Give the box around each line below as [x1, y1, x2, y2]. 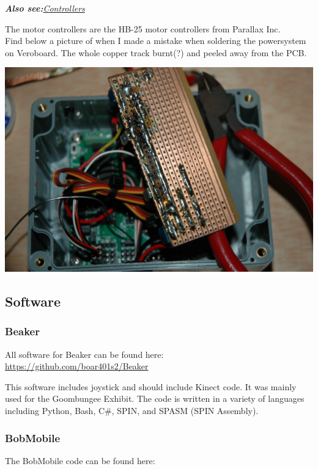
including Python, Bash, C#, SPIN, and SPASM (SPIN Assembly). [5, 404, 259, 417]
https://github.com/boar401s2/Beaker [5, 360, 149, 373]
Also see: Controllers [5, 2, 85, 14]
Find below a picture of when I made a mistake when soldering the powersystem [5, 34, 306, 47]
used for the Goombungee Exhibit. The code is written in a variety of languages [5, 392, 305, 405]
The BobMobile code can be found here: [5, 454, 155, 467]
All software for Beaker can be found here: [5, 347, 164, 360]
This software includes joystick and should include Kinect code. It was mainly [5, 380, 297, 393]
